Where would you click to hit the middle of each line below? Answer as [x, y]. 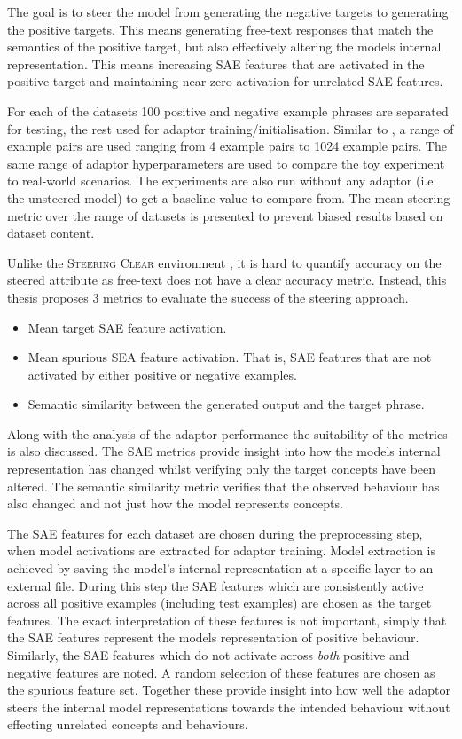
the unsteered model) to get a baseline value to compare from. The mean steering [229, 197]
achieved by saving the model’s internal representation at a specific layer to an [220, 568]
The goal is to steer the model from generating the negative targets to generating [228, 12]
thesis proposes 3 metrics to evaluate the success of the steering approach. [208, 297]
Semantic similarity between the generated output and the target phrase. [226, 404]
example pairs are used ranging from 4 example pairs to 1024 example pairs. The [227, 146]
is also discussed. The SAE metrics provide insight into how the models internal [224, 451]
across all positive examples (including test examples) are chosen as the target [219, 603]
